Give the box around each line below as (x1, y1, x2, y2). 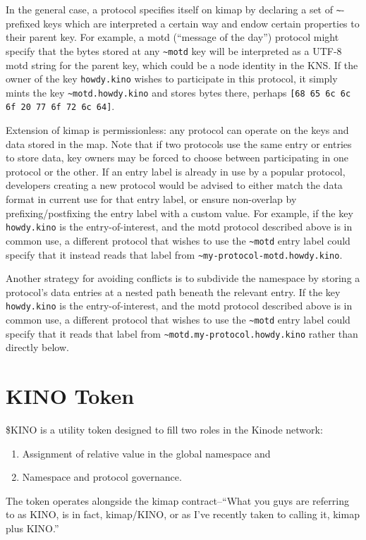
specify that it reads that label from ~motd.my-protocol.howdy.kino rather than (6, 326, 358, 340)
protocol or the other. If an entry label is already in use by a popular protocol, (6, 164, 346, 178)
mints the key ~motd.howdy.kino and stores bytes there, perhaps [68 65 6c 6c (6, 85, 351, 99)
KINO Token (6, 381, 135, 410)
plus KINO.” (6, 521, 59, 536)
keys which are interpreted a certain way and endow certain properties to (43, 16, 360, 30)
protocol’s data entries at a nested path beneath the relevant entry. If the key (6, 284, 341, 299)
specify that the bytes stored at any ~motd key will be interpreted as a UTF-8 (6, 43, 342, 58)
